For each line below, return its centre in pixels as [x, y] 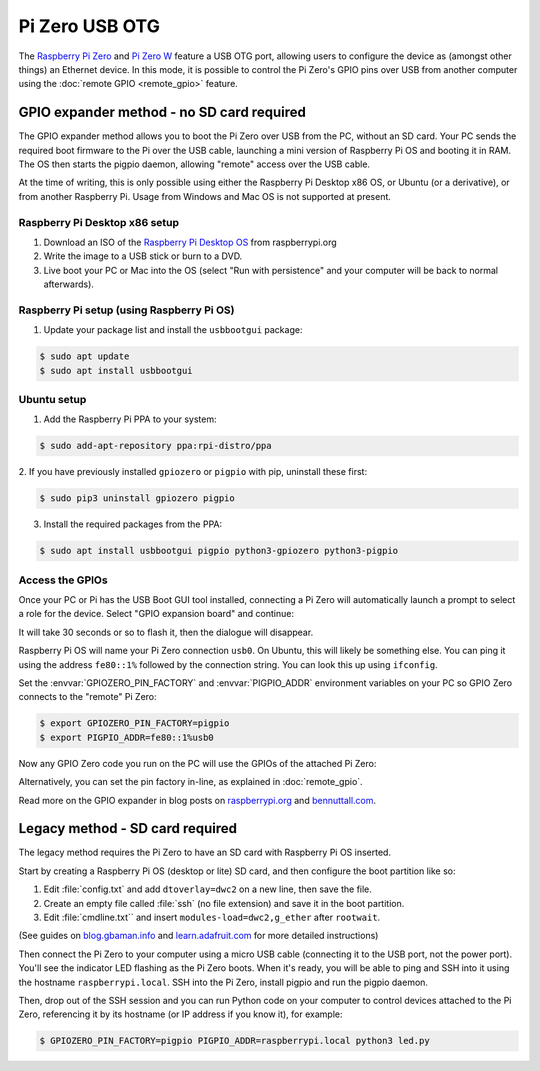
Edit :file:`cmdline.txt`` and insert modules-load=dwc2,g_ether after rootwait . [212, 917]
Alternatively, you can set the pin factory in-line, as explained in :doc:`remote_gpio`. [191, 782]
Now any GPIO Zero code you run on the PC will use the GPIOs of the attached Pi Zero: [197, 763]
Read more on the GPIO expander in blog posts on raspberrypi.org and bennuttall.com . [197, 800]
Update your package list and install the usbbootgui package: [173, 330]
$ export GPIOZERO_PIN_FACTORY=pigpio [134, 723]
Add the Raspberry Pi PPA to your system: [130, 419]
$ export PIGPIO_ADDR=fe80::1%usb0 [126, 737]
